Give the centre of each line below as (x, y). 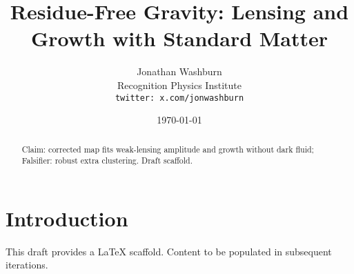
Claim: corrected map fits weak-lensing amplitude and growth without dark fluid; (168, 149)
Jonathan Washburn (179, 71)
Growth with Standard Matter (179, 38)
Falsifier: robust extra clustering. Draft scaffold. (107, 160)
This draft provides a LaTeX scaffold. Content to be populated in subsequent (169, 251)
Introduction (67, 218)
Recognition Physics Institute (179, 85)
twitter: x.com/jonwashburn (179, 98)
